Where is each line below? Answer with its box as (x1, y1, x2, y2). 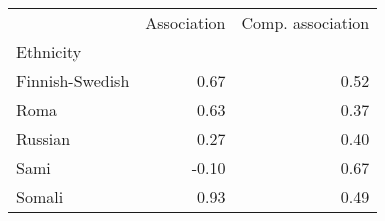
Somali (16, 185, 64, 208)
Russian (16, 127, 71, 150)
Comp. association (241, 11, 370, 34)
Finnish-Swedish (16, 69, 130, 92)
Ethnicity (16, 40, 82, 63)
